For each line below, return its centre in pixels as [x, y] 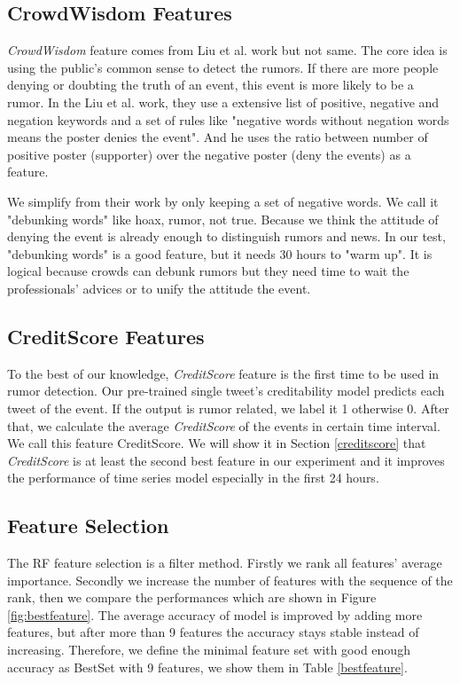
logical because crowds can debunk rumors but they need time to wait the [208, 271]
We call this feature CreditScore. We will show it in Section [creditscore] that [217, 443]
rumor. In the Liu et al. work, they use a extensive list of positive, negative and [223, 102]
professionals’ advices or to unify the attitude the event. [159, 288]
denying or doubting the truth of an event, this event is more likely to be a [211, 85]
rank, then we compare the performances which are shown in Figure [192, 597]
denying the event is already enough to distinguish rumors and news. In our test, [226, 236]
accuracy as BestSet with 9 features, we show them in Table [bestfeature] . [207, 667]
